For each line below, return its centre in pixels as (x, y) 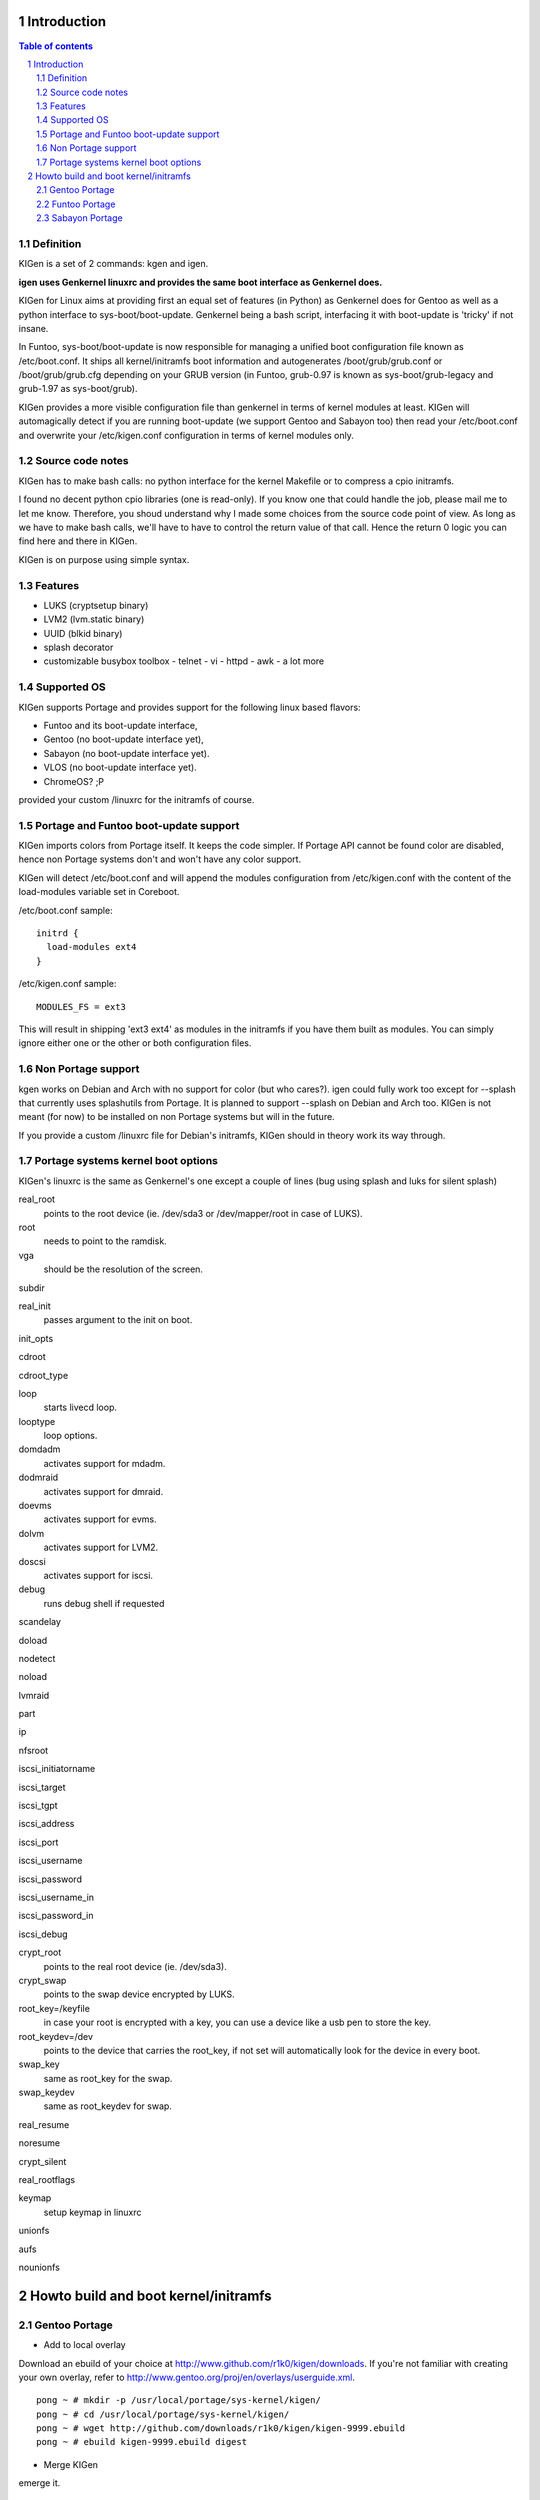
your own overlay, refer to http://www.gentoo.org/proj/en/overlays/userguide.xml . (186, 2377)
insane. (33, 328)
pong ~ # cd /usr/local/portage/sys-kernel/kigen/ (163, 2414)
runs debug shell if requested (104, 1603)
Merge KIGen (71, 2464)
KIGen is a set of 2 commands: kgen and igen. (113, 264)
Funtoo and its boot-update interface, (121, 725)
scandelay (40, 1622)
